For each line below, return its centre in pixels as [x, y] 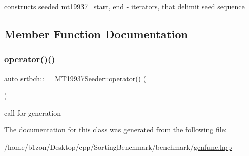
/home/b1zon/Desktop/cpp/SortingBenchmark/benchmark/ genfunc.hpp [118, 147]
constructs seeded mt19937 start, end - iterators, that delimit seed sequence [125, 6]
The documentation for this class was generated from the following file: [116, 130]
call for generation [33, 112]
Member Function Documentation [96, 34]
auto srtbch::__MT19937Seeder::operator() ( [75, 78]
